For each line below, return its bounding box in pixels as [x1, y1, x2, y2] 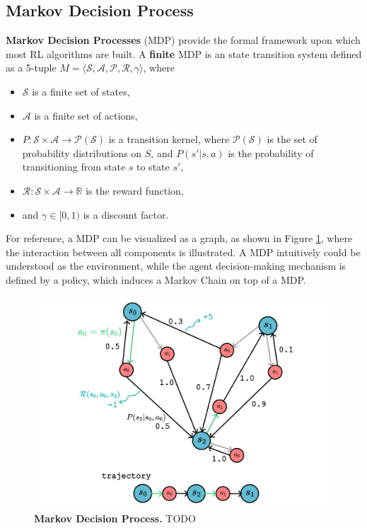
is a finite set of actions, [34, 108, 138, 122]
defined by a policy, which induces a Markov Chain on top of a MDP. [6, 272, 306, 287]
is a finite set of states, [32, 84, 130, 98]
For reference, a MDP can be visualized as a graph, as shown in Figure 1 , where [6, 231, 353, 246]
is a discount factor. [83, 207, 169, 222]
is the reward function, [86, 183, 184, 197]
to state [136, 159, 170, 174]
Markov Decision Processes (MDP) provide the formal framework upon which [6, 33, 361, 47]
